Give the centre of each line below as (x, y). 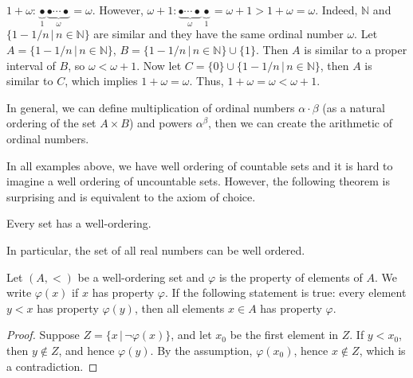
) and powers (160, 123)
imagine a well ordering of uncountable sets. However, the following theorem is (199, 181)
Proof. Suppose (43, 335)
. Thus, (206, 81)
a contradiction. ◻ (52, 366)
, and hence (87, 350)
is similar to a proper (356, 50)
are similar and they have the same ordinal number (218, 34)
